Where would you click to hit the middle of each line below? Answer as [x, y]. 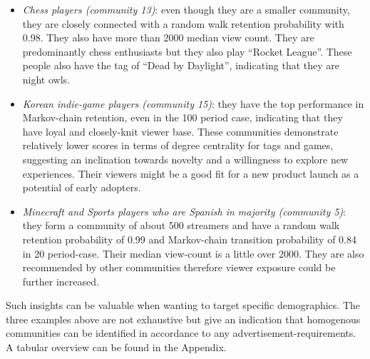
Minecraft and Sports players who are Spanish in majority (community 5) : [184, 211]
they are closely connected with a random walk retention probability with [183, 23]
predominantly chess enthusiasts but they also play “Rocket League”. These [187, 51]
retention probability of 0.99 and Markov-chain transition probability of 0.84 [189, 239]
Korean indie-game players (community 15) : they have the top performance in [193, 103]
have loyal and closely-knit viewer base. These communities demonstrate [180, 131]
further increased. [61, 281]
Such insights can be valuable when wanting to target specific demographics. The [183, 305]
